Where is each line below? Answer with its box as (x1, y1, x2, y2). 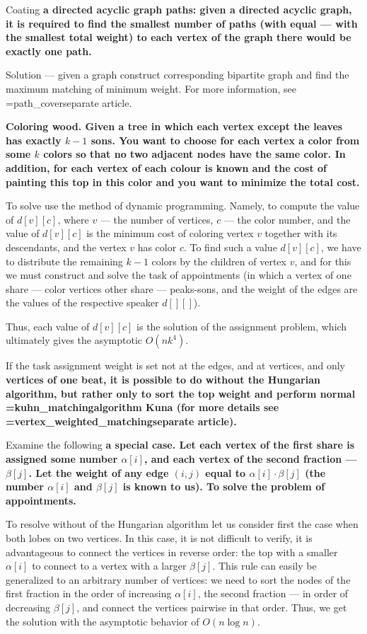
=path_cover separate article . (6, 95, 132, 110)
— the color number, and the (223, 212, 351, 226)
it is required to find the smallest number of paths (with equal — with (6, 16, 358, 30)
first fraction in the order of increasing (6, 586, 172, 601)
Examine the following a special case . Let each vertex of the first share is (6, 437, 355, 452)
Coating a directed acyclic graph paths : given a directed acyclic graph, (6, 2, 352, 16)
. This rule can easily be (212, 558, 317, 573)
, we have (320, 239, 361, 254)
